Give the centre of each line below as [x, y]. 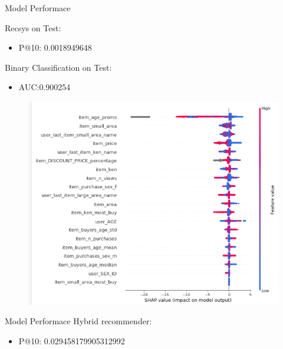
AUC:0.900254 [45, 87]
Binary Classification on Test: [58, 67]
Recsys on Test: [33, 27]
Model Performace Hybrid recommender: [78, 321]
